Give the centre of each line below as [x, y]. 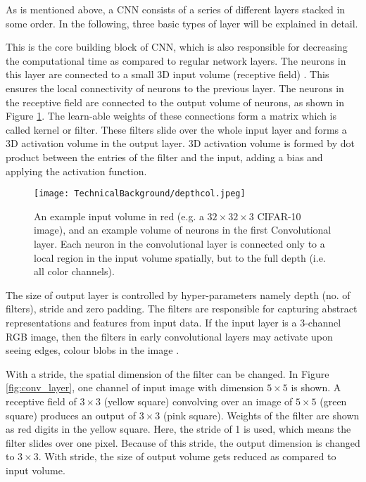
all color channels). [74, 271]
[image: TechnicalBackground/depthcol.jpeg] [140, 194]
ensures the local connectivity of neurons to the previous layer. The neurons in [175, 88]
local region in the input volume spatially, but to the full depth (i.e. [180, 257]
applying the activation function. [76, 171]
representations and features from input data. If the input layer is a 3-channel [173, 322]
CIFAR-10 [279, 216]
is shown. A [316, 387]
